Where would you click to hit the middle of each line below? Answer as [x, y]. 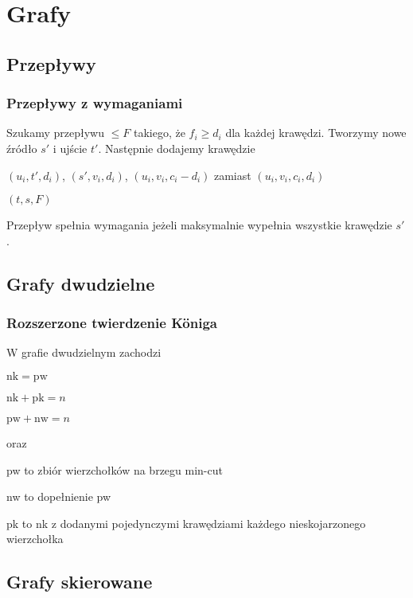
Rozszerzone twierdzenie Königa [112, 323]
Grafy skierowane [80, 582]
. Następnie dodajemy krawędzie [177, 148]
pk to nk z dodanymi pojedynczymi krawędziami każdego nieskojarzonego [186, 523]
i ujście [70, 148]
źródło [22, 148]
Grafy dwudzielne [81, 283]
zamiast [232, 175]
